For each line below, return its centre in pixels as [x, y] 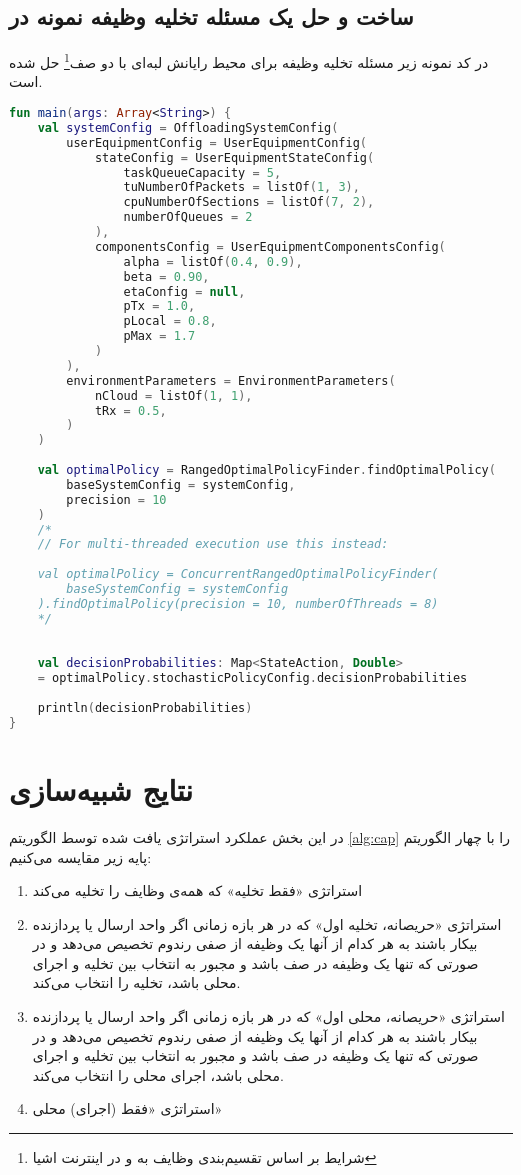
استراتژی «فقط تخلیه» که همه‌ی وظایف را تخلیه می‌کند [197, 890]
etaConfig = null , [184, 291]
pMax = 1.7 [159, 336]
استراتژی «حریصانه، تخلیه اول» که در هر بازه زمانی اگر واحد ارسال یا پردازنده [267, 923]
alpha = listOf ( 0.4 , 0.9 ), [213, 261]
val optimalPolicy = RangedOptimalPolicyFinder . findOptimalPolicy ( [266, 470]
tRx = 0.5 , [130, 410]
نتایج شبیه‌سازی [101, 788]
